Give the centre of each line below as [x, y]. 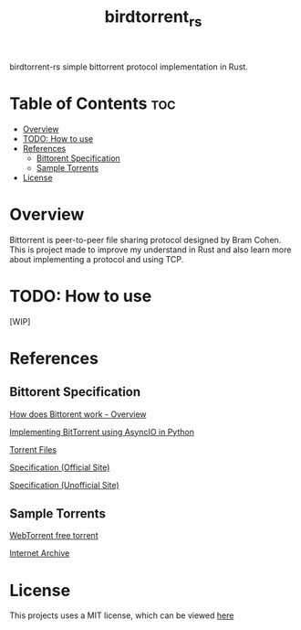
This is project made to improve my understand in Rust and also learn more [150, 250]
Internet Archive [40, 553]
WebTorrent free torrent [54, 536]
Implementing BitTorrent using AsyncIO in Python [102, 432]
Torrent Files [33, 449]
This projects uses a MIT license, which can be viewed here [122, 615]
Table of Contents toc [93, 103]
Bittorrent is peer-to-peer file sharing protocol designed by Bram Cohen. [145, 240]
